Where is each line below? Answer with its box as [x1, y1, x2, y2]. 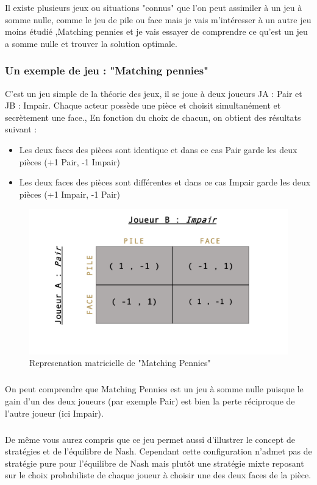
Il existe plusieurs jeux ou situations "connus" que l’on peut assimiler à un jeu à [5, 1, 302, 13]
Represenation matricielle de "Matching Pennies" [29, 356, 211, 369]
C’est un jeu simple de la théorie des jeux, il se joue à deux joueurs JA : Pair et [5, 87, 302, 99]
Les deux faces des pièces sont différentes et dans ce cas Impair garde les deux [19, 176, 311, 189]
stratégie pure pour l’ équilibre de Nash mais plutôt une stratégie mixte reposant [5, 456, 304, 469]
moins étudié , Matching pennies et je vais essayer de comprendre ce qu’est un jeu [5, 25, 308, 38]
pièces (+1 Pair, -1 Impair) [19, 155, 121, 168]
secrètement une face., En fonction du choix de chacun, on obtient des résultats [5, 110, 301, 123]
